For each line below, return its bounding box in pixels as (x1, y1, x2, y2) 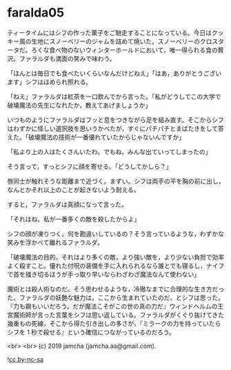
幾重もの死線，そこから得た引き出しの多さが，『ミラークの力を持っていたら (7, 319, 221, 327)
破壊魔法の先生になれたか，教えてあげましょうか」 (7, 101, 152, 109)
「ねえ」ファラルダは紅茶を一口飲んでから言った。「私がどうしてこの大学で (7, 92, 221, 101)
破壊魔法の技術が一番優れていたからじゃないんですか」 (28, 133, 185, 141)
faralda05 (7, 5, 64, 21)
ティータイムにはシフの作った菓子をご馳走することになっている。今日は (7, 28, 212, 37)
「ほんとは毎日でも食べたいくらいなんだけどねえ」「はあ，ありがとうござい (7, 69, 222, 77)
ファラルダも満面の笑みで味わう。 (19, 54, 116, 63)
